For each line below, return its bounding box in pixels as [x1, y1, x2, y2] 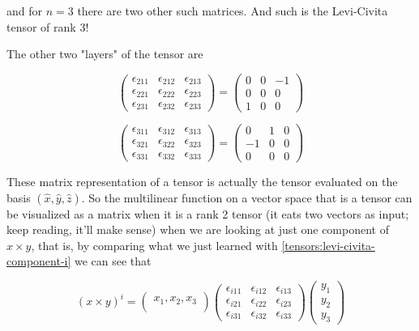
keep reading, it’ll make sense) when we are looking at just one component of [6, 221, 389, 238]
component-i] [6, 252, 71, 269]
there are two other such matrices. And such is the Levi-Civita [77, 2, 388, 19]
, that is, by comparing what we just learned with [31, 236, 278, 253]
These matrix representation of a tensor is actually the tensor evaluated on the [6, 173, 398, 190]
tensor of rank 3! [6, 18, 89, 35]
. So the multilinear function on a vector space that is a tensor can [81, 189, 413, 206]
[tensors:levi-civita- [281, 236, 375, 253]
